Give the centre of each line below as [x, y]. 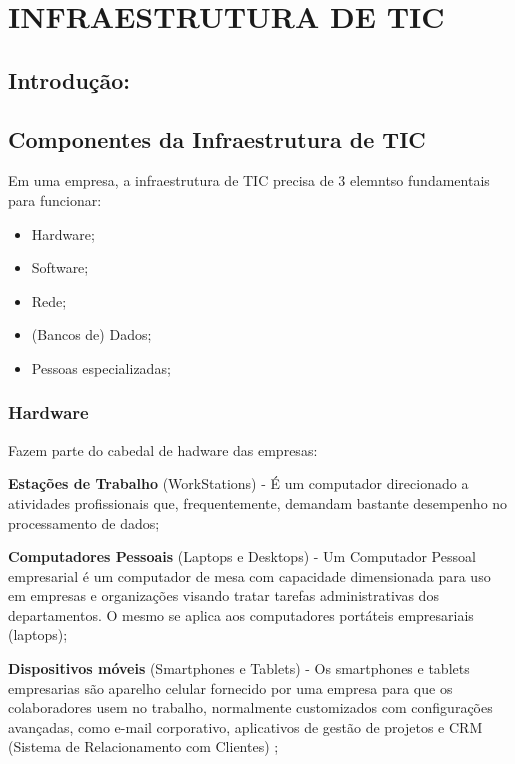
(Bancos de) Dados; [91, 334]
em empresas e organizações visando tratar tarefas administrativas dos [223, 595]
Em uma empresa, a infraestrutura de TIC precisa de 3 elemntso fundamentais [249, 180]
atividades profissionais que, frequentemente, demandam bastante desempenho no [258, 502]
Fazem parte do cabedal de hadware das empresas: [163, 449]
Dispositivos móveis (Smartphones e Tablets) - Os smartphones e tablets [239, 668]
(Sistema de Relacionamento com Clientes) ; [143, 746]
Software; [60, 267]
